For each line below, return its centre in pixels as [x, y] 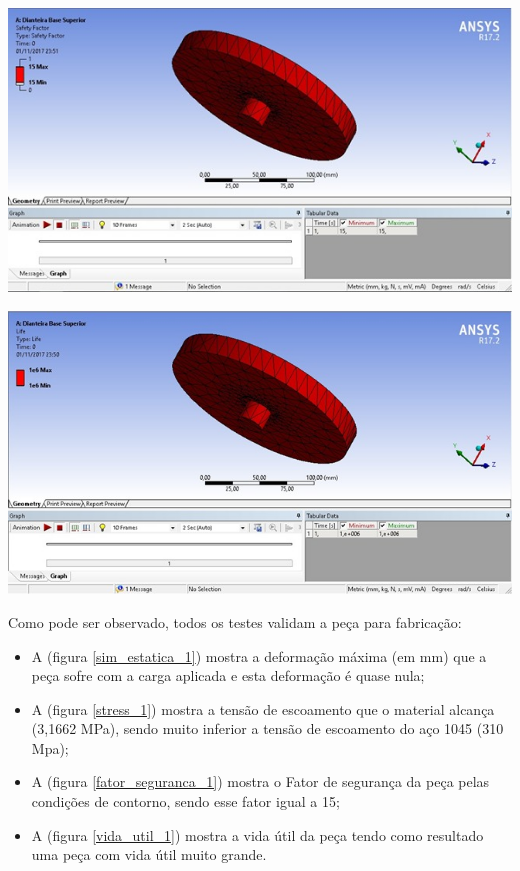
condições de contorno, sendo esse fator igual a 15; [185, 801]
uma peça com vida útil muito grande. [149, 854]
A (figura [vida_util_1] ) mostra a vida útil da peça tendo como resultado [257, 834]
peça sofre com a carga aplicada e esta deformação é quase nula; [228, 675]
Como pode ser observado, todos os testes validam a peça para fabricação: [235, 621]
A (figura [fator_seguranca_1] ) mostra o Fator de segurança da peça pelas [260, 781]
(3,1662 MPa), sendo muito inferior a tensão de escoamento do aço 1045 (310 [267, 728]
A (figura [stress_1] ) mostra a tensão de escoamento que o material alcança [263, 708]
